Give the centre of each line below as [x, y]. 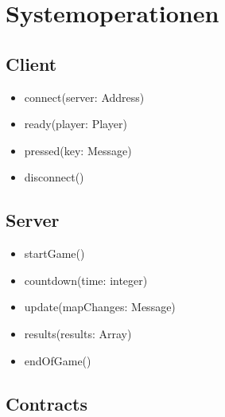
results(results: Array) [78, 333]
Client [31, 63]
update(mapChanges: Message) [100, 307]
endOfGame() [58, 360]
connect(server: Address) [84, 97]
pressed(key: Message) [78, 150]
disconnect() [54, 177]
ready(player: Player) [76, 124]
